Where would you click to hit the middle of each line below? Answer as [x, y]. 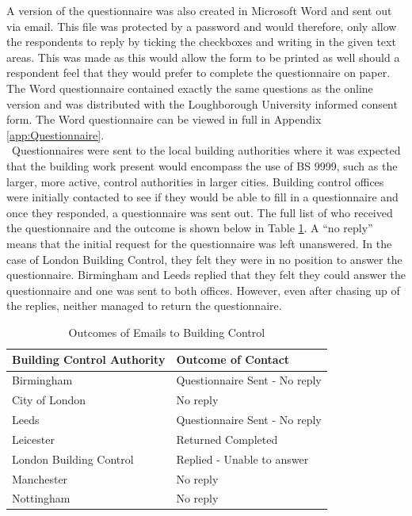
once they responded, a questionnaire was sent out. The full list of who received [200, 212]
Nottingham [41, 498]
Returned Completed [227, 439]
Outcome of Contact [233, 359]
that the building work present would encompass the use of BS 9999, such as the [202, 165]
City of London [49, 400]
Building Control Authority [89, 359]
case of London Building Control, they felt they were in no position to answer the [204, 259]
